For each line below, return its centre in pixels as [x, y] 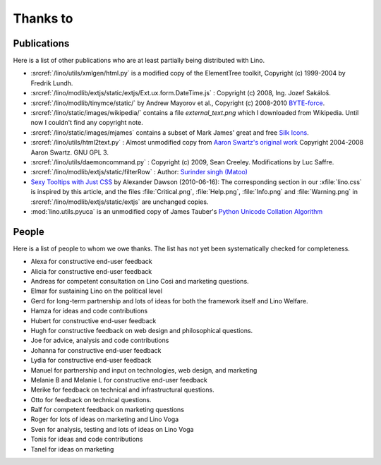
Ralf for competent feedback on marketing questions [108, 410]
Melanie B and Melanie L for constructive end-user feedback [119, 380]
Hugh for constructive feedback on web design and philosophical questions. [142, 330]
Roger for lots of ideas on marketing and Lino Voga [105, 419]
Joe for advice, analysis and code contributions [100, 340]
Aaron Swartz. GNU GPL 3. [70, 152]
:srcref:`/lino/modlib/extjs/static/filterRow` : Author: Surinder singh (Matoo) [139, 172]
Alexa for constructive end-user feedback [91, 262]
